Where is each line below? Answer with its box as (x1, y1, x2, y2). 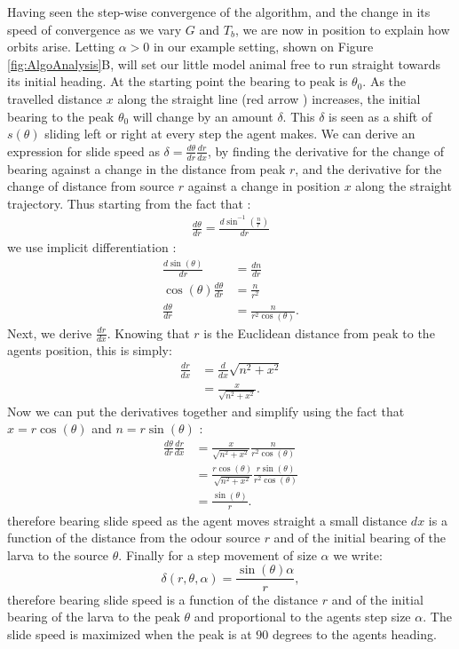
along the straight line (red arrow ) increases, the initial (117, 89, 421, 107)
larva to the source (7, 545, 109, 564)
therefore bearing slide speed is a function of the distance (7, 590, 319, 608)
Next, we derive (7, 323, 92, 342)
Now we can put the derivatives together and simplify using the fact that (7, 401, 405, 420)
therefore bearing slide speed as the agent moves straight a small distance (7, 510, 408, 529)
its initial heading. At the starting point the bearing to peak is (7, 72, 348, 91)
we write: (333, 545, 383, 564)
